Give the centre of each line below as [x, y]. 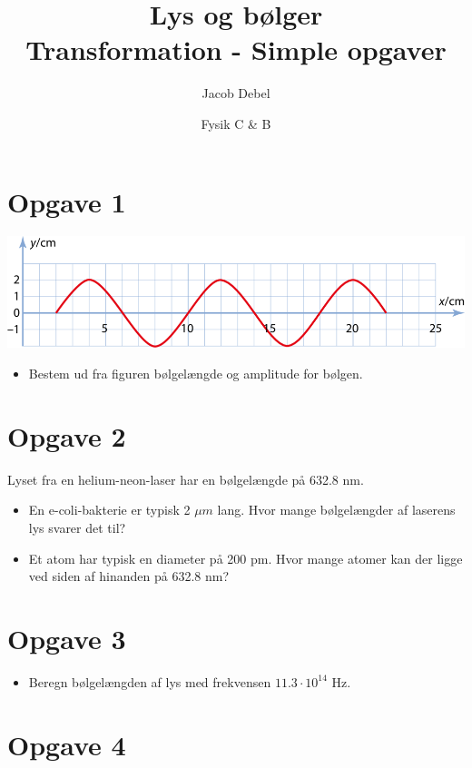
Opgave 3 [67, 638]
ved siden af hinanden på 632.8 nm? [129, 576]
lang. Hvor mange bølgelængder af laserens [336, 510]
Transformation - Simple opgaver [236, 49]
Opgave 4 [67, 744]
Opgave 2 [67, 435]
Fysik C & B [236, 123]
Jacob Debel [236, 93]
